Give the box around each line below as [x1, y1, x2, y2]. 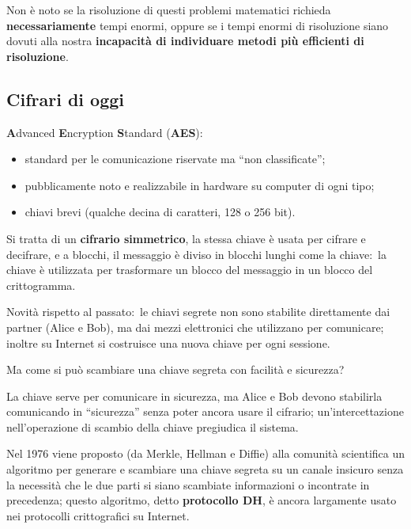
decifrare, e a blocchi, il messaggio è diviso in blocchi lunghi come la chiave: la [6, 245, 386, 262]
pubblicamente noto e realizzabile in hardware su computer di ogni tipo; [25, 177, 375, 193]
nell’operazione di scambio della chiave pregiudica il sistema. [6, 418, 299, 435]
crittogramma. [6, 276, 76, 293]
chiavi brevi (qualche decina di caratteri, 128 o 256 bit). [25, 204, 296, 220]
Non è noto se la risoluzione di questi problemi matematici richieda [6, 2, 331, 17]
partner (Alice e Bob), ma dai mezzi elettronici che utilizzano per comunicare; [6, 318, 384, 335]
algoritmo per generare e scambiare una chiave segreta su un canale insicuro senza [6, 461, 404, 478]
